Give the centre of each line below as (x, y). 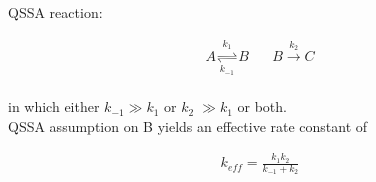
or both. (262, 106)
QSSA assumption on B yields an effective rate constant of (188, 125)
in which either (54, 106)
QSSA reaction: (55, 12)
